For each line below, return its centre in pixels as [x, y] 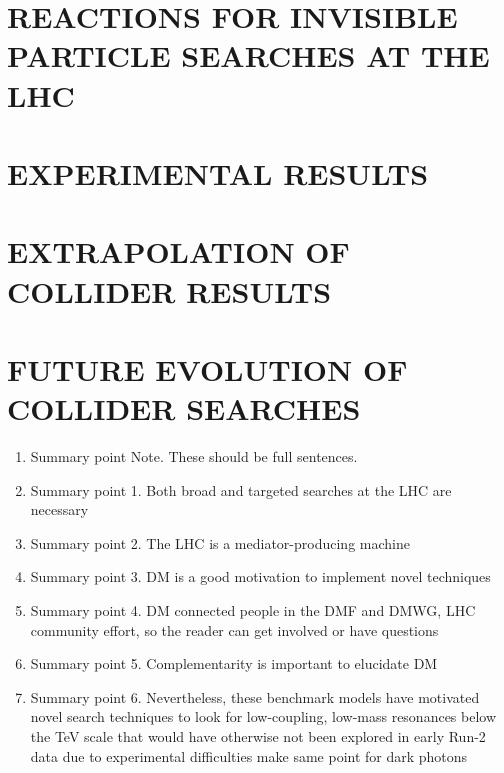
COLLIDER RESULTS [169, 290]
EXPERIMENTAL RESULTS [218, 172]
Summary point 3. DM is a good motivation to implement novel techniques [260, 576]
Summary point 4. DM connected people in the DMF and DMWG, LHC [253, 609]
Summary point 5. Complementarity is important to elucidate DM [234, 663]
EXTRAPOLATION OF [178, 251]
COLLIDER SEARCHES [184, 408]
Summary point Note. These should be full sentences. [194, 456]
